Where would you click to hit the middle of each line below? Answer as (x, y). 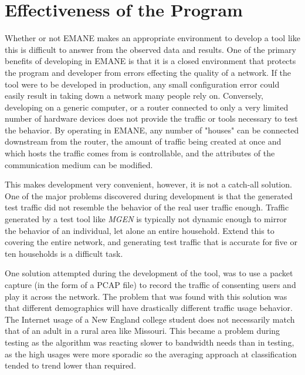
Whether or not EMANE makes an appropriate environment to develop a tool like (152, 38)
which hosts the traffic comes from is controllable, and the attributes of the (140, 153)
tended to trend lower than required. (70, 365)
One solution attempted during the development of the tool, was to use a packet (149, 273)
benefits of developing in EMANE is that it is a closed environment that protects (150, 61)
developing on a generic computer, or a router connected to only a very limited (147, 107)
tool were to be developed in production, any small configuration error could (142, 84)
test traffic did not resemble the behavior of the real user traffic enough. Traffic (147, 207)
